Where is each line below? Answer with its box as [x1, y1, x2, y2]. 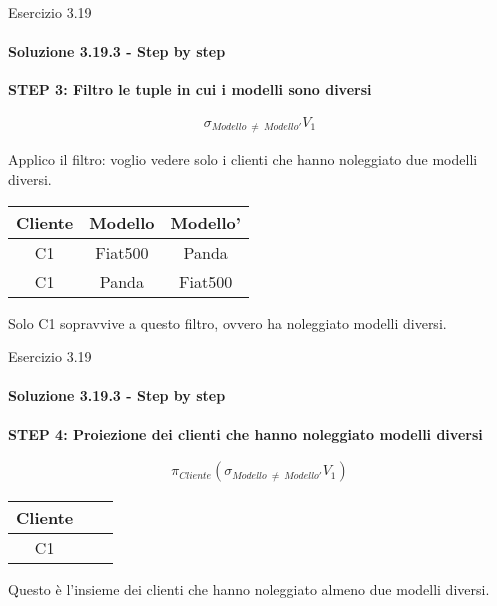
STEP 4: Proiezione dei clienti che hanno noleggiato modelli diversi [8, 423, 483, 444]
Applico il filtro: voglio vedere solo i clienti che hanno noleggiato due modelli [8, 149, 478, 170]
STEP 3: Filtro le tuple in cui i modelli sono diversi [8, 79, 372, 100]
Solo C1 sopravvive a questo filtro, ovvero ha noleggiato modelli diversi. [8, 312, 447, 333]
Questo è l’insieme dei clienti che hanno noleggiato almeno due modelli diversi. [8, 579, 490, 600]
